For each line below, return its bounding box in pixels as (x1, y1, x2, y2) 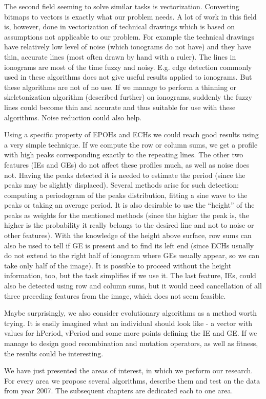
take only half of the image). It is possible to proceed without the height (4, 260, 232, 270)
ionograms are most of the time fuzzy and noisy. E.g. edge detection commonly (4, 61, 252, 72)
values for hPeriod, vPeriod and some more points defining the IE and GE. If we (4, 328, 257, 338)
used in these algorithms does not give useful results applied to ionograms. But (4, 71, 252, 82)
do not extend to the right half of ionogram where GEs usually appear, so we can (4, 250, 260, 261)
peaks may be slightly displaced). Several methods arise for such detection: (4, 179, 239, 190)
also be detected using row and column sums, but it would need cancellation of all (4, 280, 262, 291)
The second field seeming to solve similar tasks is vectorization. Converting (4, 1, 239, 11)
